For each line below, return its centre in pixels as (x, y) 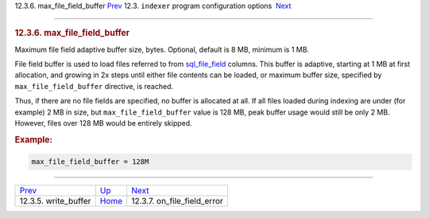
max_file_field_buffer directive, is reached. (94, 86)
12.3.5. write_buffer (55, 201)
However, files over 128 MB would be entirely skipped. (103, 123)
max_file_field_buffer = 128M (90, 162)
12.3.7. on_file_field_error (178, 201)
